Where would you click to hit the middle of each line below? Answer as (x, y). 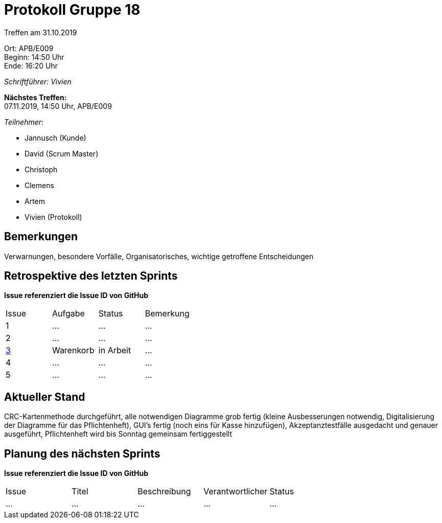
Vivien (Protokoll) (53, 217)
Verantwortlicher (236, 492)
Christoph (41, 169)
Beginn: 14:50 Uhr (34, 57)
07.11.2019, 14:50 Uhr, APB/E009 (58, 106)
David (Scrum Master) (62, 153)
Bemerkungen (41, 237)
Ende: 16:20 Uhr (31, 65)
